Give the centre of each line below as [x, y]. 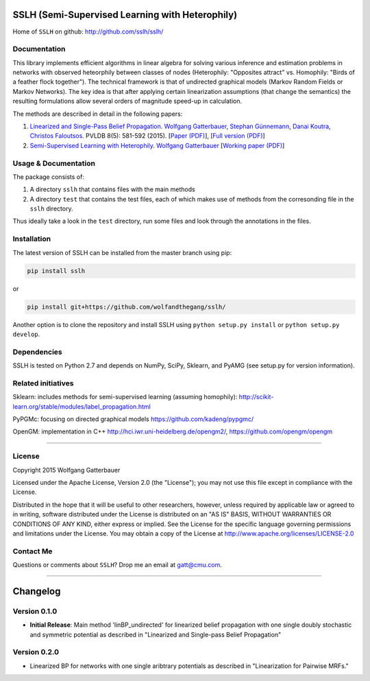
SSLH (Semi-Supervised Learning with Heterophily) [125, 15]
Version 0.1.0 [35, 611]
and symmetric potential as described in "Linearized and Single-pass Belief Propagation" [156, 634]
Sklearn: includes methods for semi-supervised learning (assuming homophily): [125, 397]
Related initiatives [43, 383]
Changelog [37, 591]
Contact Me [33, 551]
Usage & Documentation [54, 163]
